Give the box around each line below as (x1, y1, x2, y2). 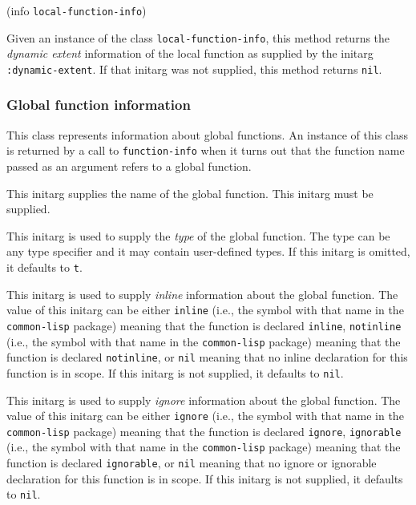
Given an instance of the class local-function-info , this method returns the (6, 29, 390, 46)
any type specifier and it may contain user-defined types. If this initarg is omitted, (6, 243, 410, 260)
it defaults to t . (6, 259, 83, 275)
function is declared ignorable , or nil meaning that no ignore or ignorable (6, 454, 377, 471)
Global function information (6, 95, 191, 115)
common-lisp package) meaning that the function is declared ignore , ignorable (6, 422, 402, 439)
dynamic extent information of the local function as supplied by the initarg (6, 45, 374, 62)
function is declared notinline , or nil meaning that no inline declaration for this (6, 349, 408, 366)
